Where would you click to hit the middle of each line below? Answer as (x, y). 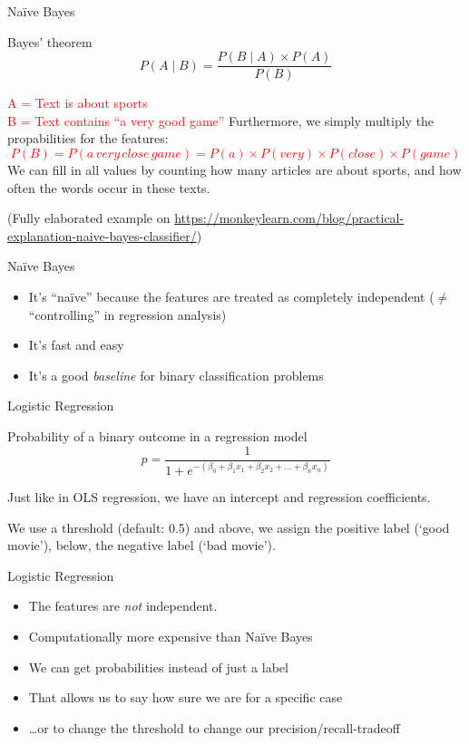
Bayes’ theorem (50, 41)
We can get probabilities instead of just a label (158, 667)
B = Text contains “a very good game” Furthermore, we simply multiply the (221, 120)
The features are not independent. (123, 606)
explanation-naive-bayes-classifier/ (102, 235)
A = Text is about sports (78, 103)
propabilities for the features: (88, 138)
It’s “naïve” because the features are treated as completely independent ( (231, 296)
